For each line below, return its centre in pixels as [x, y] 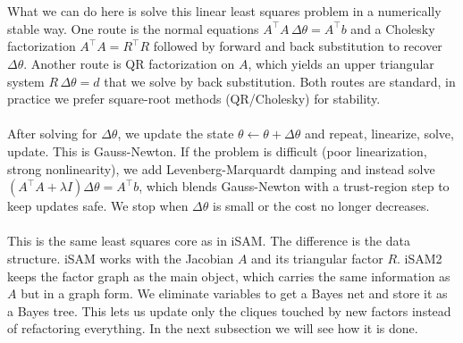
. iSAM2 [420, 258]
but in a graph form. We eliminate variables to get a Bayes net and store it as [234, 293]
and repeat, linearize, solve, [379, 134]
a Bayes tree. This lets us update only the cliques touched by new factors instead [229, 310]
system [26, 81]
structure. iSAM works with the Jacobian [121, 258]
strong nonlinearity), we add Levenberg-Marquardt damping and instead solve [221, 168]
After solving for [52, 134]
